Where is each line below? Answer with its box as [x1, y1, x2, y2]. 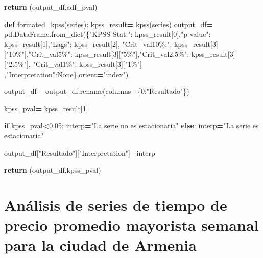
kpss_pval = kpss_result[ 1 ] [4, 103, 88, 113]
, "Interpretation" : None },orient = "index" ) [4, 68, 129, 79]
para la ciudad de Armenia [4, 234, 197, 255]
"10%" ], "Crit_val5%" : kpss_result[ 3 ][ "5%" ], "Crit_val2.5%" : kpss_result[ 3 [6, 49, 233, 59]
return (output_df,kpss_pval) [4, 165, 101, 175]
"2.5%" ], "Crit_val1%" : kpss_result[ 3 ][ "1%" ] [6, 58, 142, 69]
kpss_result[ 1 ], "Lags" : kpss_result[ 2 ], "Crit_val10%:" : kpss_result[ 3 [4, 38, 216, 49]
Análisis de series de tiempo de [4, 194, 227, 215]
